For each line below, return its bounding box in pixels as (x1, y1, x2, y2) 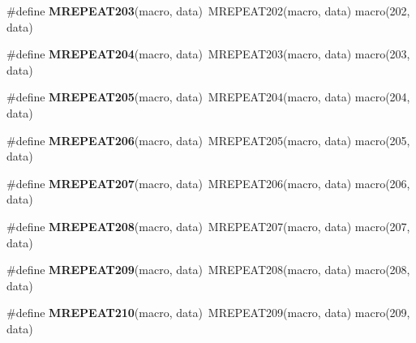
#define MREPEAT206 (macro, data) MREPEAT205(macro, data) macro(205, (6, 131, 410, 148)
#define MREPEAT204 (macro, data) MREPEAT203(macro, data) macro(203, (6, 45, 410, 62)
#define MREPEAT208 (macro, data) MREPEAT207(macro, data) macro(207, (6, 217, 410, 234)
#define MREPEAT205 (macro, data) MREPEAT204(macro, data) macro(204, (6, 88, 410, 105)
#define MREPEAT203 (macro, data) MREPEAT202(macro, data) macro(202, (6, 2, 410, 19)
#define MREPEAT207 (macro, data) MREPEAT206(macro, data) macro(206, (6, 174, 410, 191)
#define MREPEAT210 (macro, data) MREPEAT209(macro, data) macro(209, (6, 304, 410, 321)
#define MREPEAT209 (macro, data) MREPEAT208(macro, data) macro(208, (6, 261, 410, 278)
